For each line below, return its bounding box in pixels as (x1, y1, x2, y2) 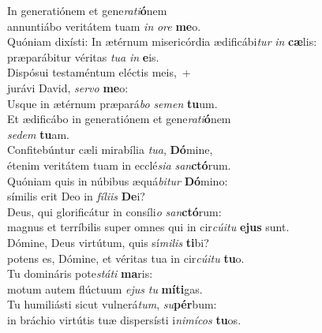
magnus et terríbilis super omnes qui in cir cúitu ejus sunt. (7, 219, 290, 235)
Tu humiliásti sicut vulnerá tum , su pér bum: (7, 296, 217, 312)
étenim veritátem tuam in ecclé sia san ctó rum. (7, 156, 231, 173)
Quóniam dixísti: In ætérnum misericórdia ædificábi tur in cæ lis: (7, 33, 317, 50)
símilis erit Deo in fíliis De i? (7, 188, 145, 204)
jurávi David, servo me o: (7, 79, 129, 95)
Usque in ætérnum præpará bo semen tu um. (7, 95, 218, 111)
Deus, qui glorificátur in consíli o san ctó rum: (7, 203, 222, 219)
